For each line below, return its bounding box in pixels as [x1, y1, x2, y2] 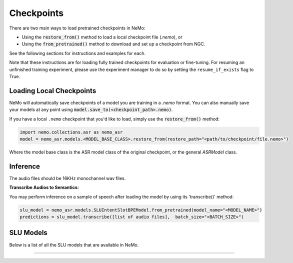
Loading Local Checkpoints [9, 86, 96, 95]
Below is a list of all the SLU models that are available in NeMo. [9, 241, 139, 247]
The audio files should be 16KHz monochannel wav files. [9, 175, 126, 181]
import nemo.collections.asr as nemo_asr [19, 129, 123, 135]
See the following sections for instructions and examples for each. [9, 50, 146, 56]
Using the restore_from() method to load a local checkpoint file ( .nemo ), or [21, 34, 182, 40]
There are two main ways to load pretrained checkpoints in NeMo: [9, 25, 145, 31]
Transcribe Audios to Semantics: [9, 184, 79, 190]
